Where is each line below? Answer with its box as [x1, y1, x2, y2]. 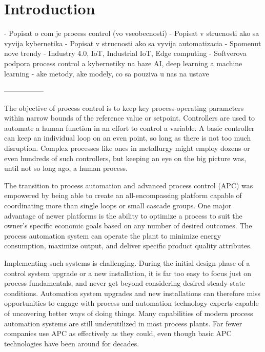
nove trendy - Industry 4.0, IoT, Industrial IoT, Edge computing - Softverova [4, 48, 247, 58]
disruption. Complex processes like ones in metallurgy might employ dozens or [4, 143, 250, 153]
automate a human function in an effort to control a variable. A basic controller [4, 122, 255, 133]
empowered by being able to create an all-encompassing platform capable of [4, 190, 242, 201]
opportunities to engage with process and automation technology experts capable [4, 298, 259, 308]
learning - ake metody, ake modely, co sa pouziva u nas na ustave [4, 68, 209, 79]
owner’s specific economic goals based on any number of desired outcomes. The [4, 220, 252, 231]
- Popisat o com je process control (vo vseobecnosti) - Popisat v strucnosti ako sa [4, 28, 259, 38]
